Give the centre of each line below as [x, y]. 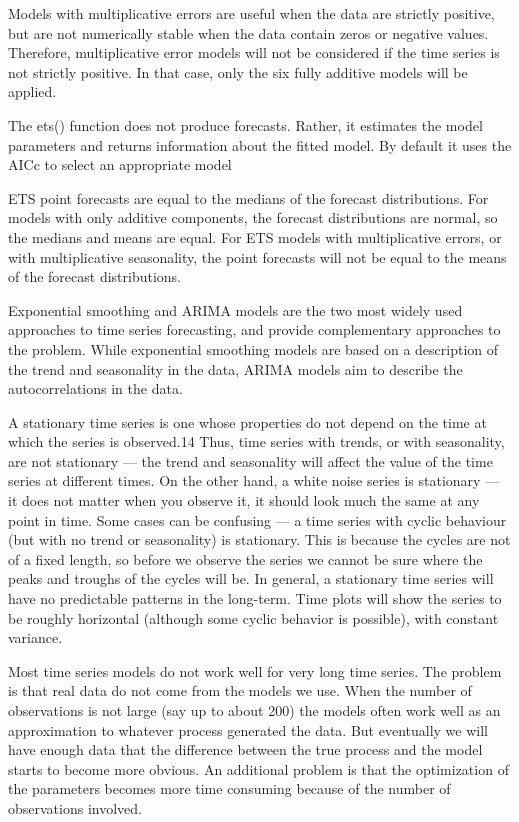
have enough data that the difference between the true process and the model [245, 749]
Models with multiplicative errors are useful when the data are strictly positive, [251, 13]
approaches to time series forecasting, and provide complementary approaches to [254, 329]
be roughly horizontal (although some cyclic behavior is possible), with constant [253, 617]
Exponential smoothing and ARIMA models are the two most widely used [235, 309]
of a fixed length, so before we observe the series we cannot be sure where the [245, 558]
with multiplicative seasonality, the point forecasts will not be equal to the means [257, 256]
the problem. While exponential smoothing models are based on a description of [253, 348]
